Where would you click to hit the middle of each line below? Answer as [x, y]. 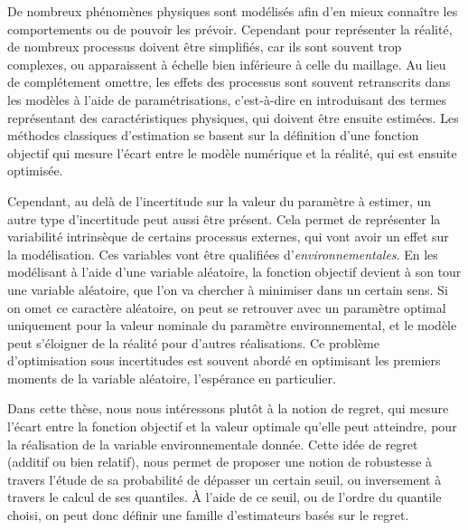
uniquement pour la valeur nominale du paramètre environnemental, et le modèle [232, 325]
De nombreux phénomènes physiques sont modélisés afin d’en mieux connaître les [233, 11]
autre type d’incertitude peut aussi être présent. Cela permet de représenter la [224, 218]
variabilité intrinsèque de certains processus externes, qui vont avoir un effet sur [228, 237]
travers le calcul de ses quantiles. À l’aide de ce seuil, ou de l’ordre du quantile [225, 497]
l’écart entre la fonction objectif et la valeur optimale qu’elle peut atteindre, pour [232, 426]
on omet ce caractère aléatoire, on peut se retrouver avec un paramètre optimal [227, 307]
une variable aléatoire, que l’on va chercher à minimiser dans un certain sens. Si [228, 289]
